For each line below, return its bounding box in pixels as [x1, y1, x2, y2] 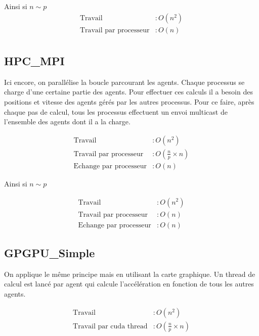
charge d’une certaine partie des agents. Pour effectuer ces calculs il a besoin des [4, 86, 253, 97]
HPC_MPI [4, 53, 65, 69]
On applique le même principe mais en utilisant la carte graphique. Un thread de [4, 268, 255, 279]
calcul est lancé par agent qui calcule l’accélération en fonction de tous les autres [4, 278, 254, 289]
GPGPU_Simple [4, 245, 95, 261]
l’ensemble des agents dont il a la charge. [4, 116, 131, 127]
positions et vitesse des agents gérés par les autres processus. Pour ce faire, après [4, 97, 254, 107]
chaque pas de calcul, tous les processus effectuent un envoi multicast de [4, 106, 228, 117]
